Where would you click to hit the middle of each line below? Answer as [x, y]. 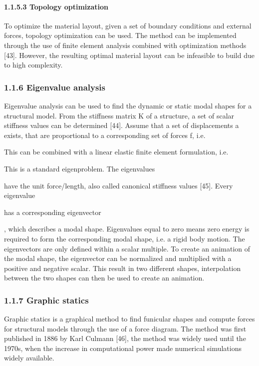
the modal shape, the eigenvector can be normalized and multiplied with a [118, 258]
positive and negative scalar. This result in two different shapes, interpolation [123, 268]
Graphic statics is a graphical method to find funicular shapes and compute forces [129, 319]
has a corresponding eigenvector [53, 212]
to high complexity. [33, 65]
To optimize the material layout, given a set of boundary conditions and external [128, 25]
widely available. [29, 358]
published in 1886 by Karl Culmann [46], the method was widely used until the [125, 338]
